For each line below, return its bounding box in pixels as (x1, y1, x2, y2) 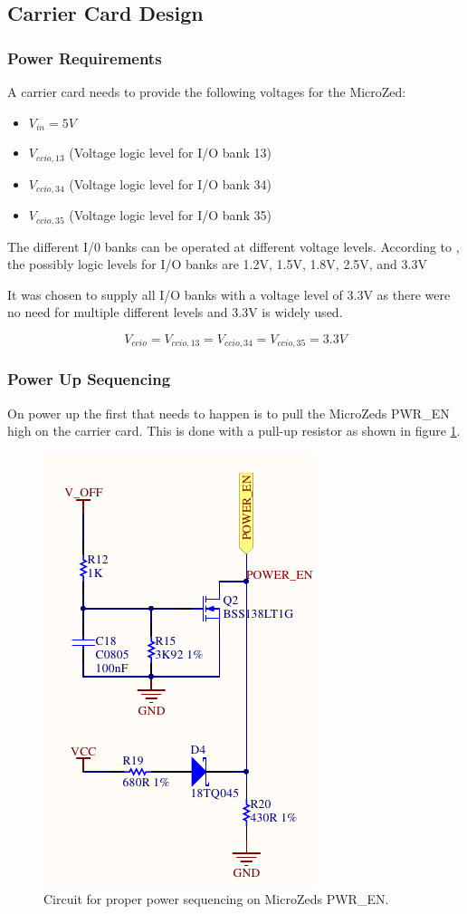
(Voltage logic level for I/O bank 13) (69, 143, 272, 162)
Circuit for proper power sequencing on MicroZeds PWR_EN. (43, 890, 389, 909)
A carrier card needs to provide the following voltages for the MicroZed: (7, 82, 406, 101)
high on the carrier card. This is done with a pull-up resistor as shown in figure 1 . (7, 421, 461, 440)
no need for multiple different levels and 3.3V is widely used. (7, 303, 343, 322)
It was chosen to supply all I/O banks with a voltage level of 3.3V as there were (7, 284, 451, 303)
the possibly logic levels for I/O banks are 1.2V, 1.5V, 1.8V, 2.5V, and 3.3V (7, 255, 427, 274)
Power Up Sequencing (7, 368, 171, 390)
